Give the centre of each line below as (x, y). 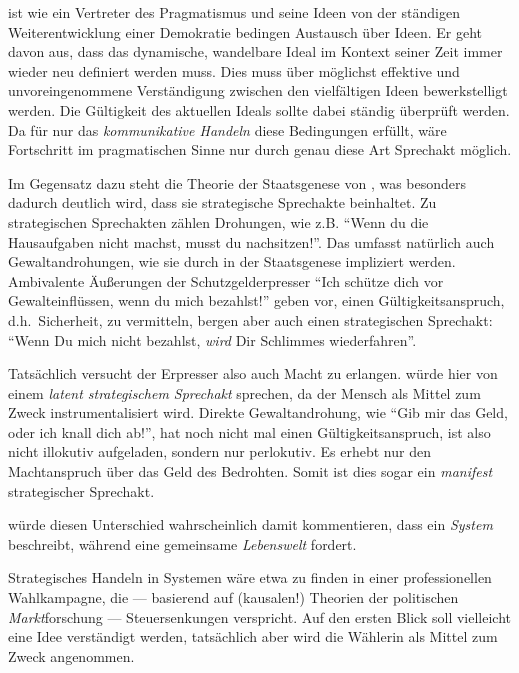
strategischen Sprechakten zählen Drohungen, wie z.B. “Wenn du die (218, 221)
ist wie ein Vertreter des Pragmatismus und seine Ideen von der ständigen (234, 12)
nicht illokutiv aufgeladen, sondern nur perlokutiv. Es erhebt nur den (219, 451)
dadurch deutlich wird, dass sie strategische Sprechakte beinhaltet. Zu (222, 202)
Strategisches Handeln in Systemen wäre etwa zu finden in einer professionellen (250, 577)
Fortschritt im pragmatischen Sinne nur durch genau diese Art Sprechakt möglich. (260, 149)
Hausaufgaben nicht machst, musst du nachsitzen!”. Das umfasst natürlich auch (251, 241)
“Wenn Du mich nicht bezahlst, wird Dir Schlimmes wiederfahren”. (212, 339)
